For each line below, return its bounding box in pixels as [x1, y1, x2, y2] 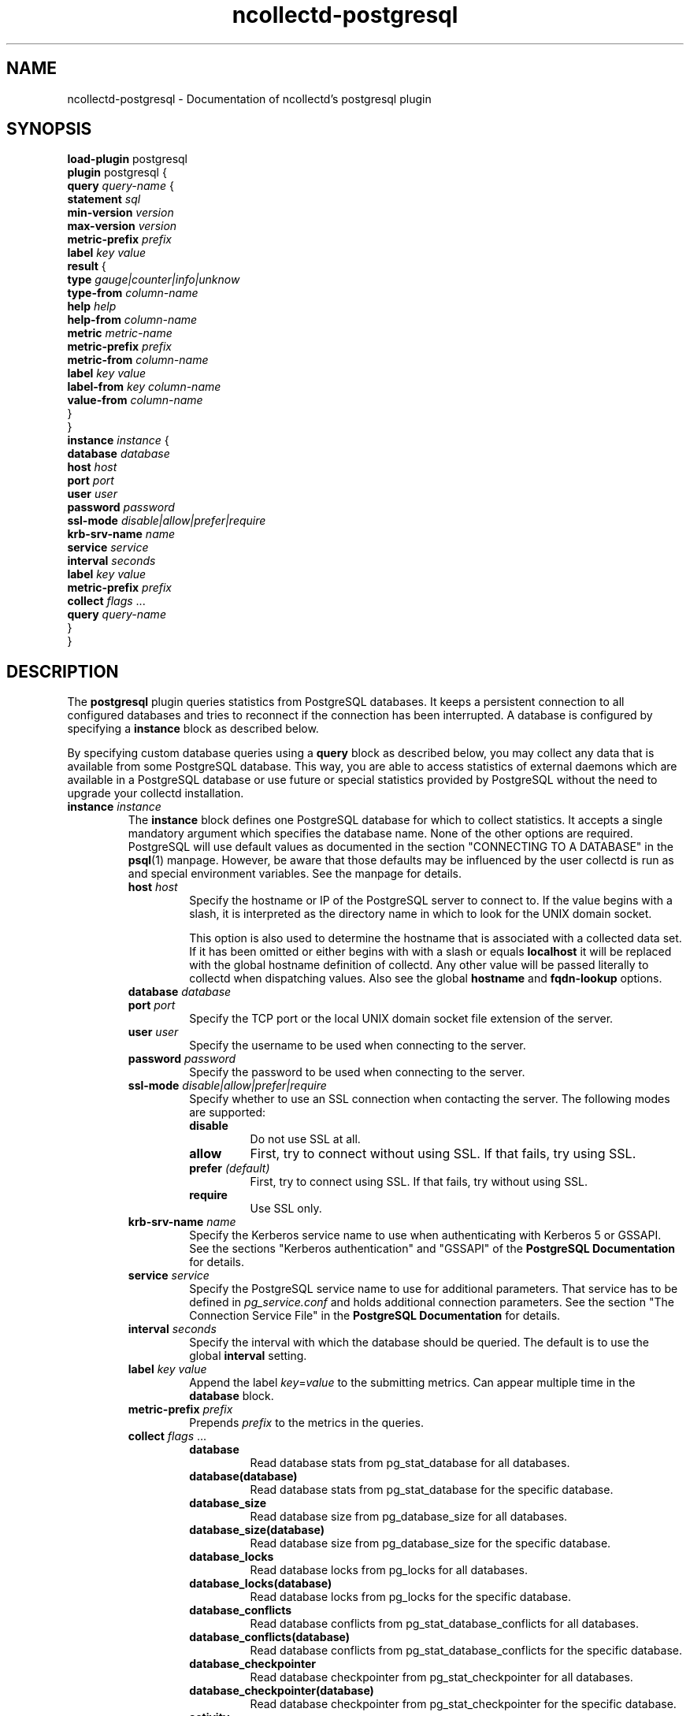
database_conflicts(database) [189, 1630, 351, 1644]
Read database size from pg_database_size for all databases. [250, 1510, 568, 1524]
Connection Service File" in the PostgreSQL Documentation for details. [189, 1309, 561, 1323]
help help [67, 299, 117, 314]
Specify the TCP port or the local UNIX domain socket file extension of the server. [189, 1012, 614, 1026]
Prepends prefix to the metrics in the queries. [189, 1416, 424, 1430]
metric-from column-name [67, 353, 209, 367]
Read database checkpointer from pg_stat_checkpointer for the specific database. [250, 1697, 677, 1711]
